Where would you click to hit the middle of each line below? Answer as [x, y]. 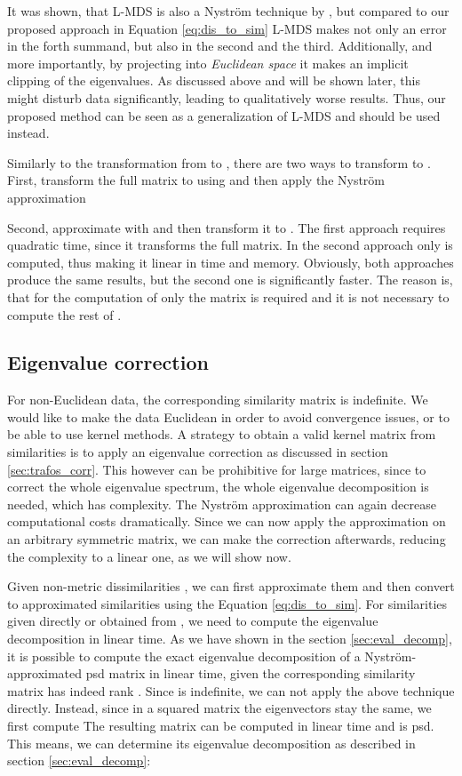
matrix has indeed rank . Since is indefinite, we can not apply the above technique [231, 690]
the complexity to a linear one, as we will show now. [149, 556]
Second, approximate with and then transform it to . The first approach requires [227, 227]
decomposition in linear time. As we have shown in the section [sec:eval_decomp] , [230, 639]
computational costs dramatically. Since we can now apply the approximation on [227, 521]
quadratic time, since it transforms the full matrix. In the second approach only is [230, 245]
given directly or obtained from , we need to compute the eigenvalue [193, 621]
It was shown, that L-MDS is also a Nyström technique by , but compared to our [228, 11]
